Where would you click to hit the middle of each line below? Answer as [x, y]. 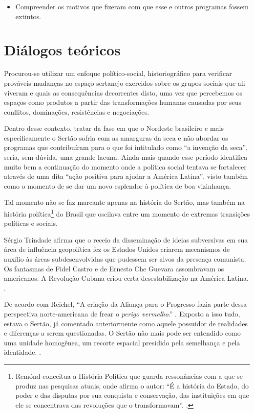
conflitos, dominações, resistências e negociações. [77, 111]
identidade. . [22, 352]
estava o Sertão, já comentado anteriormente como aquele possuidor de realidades [126, 323]
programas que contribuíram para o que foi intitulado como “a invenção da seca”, [126, 147]
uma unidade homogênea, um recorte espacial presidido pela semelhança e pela [122, 342]
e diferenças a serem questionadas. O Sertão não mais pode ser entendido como [122, 333]
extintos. [28, 16]
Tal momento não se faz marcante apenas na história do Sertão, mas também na [125, 202]
